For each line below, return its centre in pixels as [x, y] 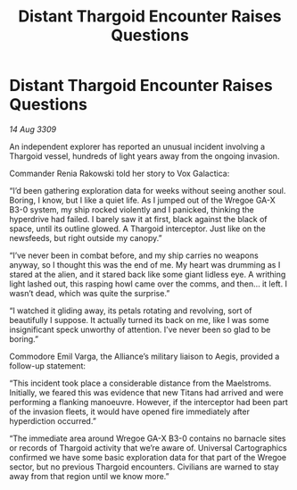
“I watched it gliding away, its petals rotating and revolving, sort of [131, 311]
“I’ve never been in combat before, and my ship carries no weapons [134, 255]
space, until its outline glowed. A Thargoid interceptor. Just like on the [137, 228]
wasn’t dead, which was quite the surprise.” [90, 293]
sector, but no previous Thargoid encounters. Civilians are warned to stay [144, 467]
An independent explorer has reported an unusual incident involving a [137, 146]
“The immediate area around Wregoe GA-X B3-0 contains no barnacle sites [148, 438]
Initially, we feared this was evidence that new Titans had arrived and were [146, 392]
